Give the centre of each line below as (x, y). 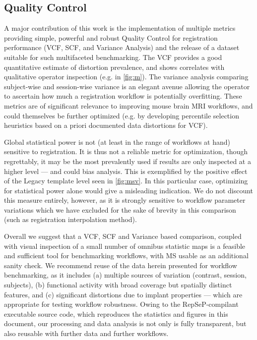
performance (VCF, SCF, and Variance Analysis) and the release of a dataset (122, 47)
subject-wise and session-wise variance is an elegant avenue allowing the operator (127, 86)
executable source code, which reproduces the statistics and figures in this (116, 313)
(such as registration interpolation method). (70, 219)
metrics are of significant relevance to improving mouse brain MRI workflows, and (128, 105)
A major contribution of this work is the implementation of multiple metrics (120, 28)
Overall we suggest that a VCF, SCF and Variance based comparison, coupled (123, 236)
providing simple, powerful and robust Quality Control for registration (111, 37)
